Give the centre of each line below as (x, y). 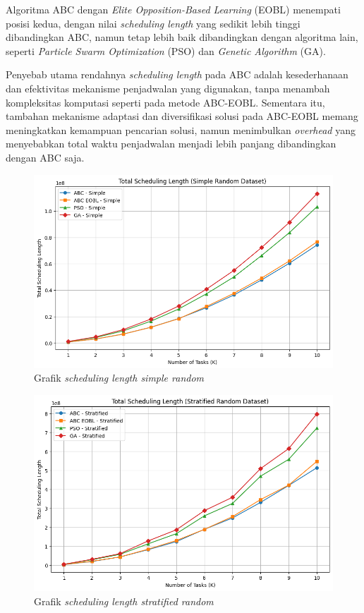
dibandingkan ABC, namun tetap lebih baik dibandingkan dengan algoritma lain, (182, 37)
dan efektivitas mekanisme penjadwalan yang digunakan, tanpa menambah (168, 88)
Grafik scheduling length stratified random (124, 601)
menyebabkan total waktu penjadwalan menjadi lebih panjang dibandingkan (171, 144)
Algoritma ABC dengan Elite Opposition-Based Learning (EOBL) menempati (173, 9)
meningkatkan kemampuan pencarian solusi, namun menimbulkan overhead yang (181, 129)
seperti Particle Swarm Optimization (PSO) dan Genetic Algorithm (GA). (166, 50)
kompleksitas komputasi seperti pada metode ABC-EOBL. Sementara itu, (165, 102)
